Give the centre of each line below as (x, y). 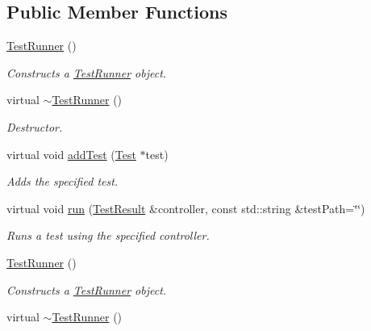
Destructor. (35, 126)
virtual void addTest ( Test (71, 154)
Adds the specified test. (63, 181)
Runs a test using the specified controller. (108, 235)
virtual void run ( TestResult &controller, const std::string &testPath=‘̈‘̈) (186, 208)
